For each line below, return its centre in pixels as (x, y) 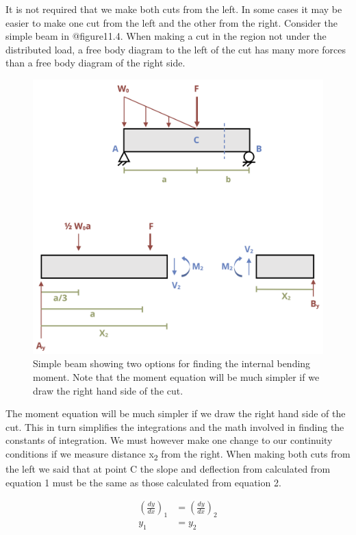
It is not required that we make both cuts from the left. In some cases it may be (174, 9)
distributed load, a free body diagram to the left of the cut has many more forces (176, 49)
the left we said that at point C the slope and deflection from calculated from (168, 469)
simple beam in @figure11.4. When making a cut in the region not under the (166, 36)
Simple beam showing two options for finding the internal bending (172, 363)
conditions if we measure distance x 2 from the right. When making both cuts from (178, 454)
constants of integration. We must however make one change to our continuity (169, 440)
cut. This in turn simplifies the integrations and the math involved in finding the (175, 426)
